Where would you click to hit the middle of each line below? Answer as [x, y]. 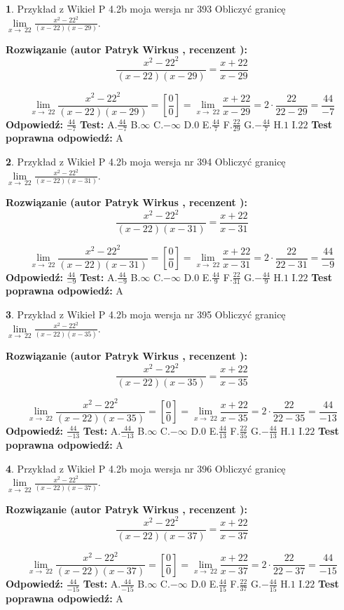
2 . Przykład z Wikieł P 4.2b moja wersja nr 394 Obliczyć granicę [146, 162]
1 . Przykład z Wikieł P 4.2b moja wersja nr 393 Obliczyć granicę [146, 8]
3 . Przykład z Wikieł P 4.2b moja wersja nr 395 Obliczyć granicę [146, 314]
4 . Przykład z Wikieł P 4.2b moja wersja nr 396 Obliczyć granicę [146, 468]
